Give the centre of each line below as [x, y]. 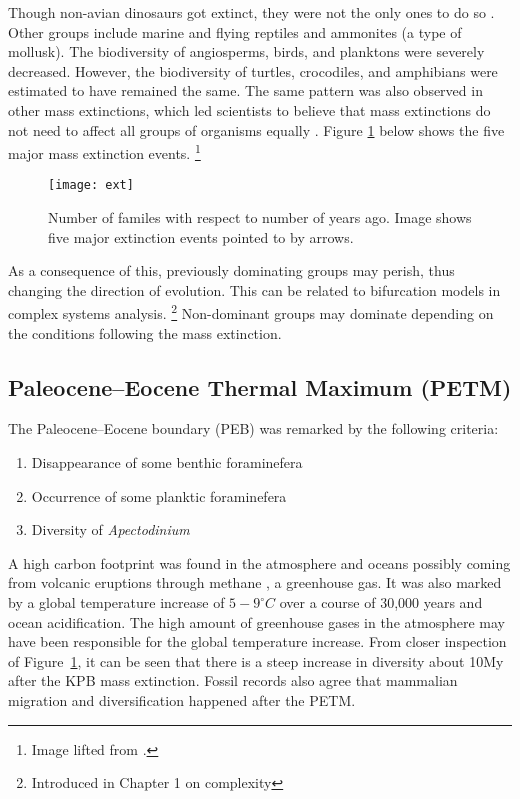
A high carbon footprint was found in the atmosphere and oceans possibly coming [259, 562]
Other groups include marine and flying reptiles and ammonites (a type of [235, 31]
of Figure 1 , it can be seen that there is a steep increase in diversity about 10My [256, 660]
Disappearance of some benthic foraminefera [167, 462]
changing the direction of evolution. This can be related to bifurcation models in [254, 289]
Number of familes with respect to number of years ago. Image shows [260, 217]
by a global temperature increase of [116, 602]
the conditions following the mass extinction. [145, 332]
